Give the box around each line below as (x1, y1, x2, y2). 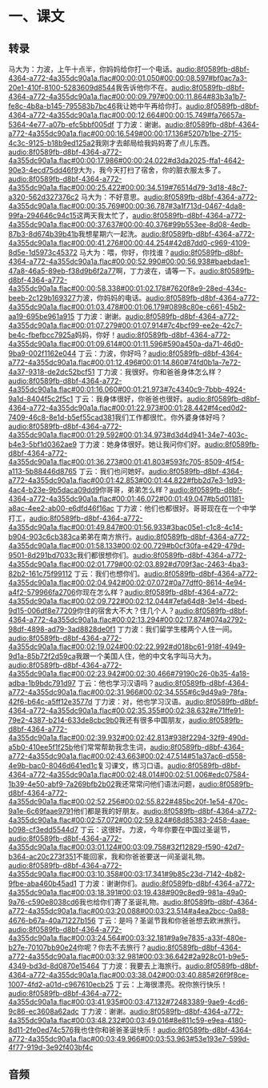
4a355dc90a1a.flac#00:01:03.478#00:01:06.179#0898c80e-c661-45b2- (8, 302, 246, 312)
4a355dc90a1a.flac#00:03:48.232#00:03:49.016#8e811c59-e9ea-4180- (8, 1016, 247, 1025)
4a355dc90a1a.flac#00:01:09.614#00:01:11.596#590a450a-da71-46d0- (8, 339, 244, 349)
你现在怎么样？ (75, 588, 126, 596)
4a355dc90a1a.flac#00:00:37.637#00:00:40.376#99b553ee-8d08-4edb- (8, 220, 251, 229)
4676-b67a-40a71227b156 (8, 916, 96, 925)
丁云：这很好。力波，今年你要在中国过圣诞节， (79, 825, 234, 834)
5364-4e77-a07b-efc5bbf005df (8, 120, 114, 129)
